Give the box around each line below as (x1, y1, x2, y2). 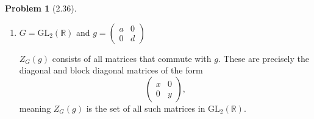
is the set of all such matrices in (86, 101, 205, 114)
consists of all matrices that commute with (52, 52, 212, 64)
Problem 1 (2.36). (5, 2, 77, 14)
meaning (19, 101, 51, 114)
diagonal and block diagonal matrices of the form (19, 64, 203, 76)
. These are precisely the (218, 52, 310, 64)
